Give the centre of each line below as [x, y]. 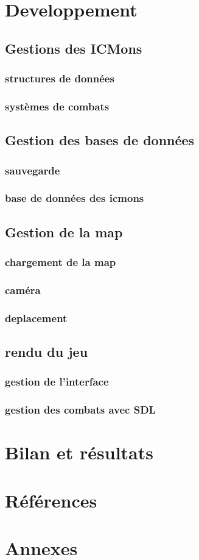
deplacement [36, 318]
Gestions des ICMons [74, 48]
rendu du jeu [47, 352]
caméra [23, 289]
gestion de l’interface [57, 382]
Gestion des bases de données [100, 140]
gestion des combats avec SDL [80, 410]
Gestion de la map [64, 232]
